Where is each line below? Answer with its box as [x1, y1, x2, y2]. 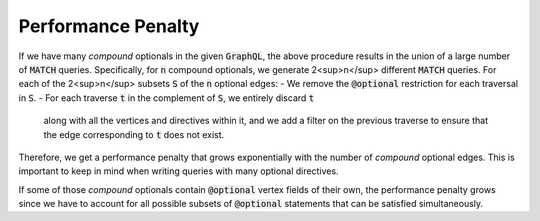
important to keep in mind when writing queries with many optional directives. [18, 165, 339, 177]
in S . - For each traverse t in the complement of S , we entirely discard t [18, 91, 315, 104]
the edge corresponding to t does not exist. [43, 128, 225, 140]
